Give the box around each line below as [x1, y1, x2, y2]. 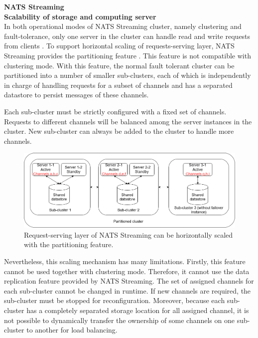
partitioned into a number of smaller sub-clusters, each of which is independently [4, 70, 251, 80]
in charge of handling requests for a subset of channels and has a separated [4, 79, 233, 90]
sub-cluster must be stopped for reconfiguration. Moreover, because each [4, 295, 225, 306]
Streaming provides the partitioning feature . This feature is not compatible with [4, 50, 251, 60]
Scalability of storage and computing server [4, 11, 156, 21]
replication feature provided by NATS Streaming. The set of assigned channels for [4, 276, 254, 286]
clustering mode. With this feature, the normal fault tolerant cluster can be [4, 60, 235, 70]
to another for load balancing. [26, 325, 118, 335]
